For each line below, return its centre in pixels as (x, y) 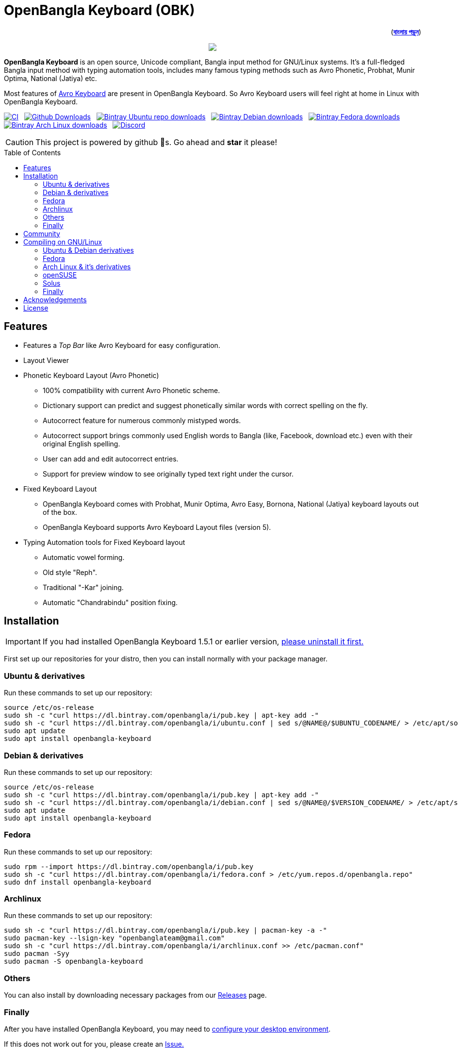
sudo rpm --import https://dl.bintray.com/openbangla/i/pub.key (129, 866)
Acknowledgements (55, 299)
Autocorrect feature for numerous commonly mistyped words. (142, 420)
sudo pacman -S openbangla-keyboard (74, 962)
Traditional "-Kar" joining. (83, 587)
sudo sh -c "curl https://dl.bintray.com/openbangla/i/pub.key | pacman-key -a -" (165, 930)
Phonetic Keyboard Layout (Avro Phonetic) (91, 375)
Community (42, 233)
